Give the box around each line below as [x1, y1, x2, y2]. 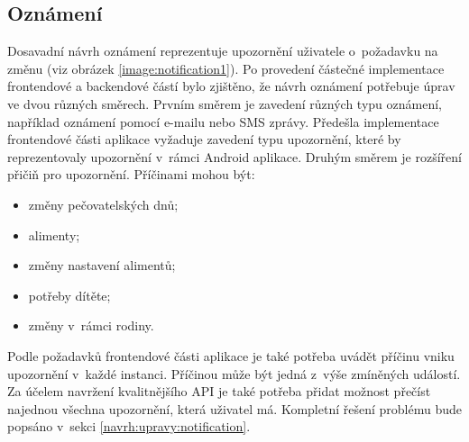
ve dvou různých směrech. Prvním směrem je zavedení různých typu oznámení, [7, 94, 442, 113]
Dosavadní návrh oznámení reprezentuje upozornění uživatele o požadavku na [7, 41, 438, 60]
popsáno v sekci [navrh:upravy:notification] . [7, 417, 251, 436]
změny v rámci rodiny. [28, 316, 154, 335]
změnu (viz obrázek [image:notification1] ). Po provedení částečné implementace [7, 59, 445, 77]
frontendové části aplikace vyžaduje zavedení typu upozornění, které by [7, 130, 401, 149]
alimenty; [28, 225, 80, 244]
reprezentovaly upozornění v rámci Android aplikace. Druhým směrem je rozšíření [7, 147, 462, 166]
